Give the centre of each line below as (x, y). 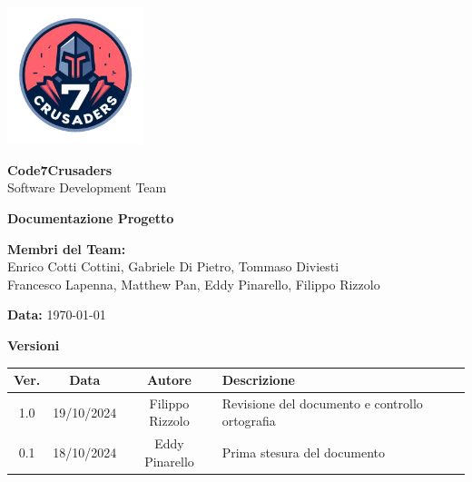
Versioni (34, 344)
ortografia (249, 421)
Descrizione (258, 380)
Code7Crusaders (60, 169)
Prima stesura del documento (303, 452)
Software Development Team (87, 187)
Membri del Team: (67, 248)
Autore (169, 380)
